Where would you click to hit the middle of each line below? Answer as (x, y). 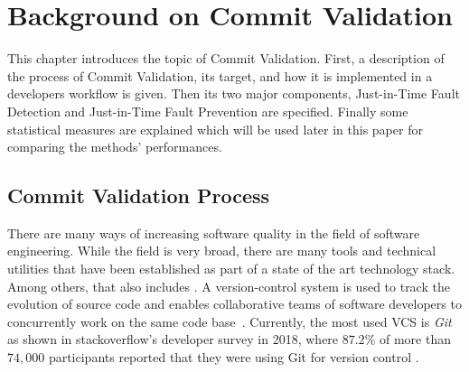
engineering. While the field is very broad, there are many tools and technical (222, 251)
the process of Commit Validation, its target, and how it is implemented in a (220, 75)
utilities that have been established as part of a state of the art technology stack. (231, 269)
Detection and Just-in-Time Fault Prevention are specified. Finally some (208, 111)
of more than (415, 339)
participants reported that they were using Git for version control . (234, 357)
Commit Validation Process (139, 195)
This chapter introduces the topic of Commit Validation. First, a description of (226, 58)
